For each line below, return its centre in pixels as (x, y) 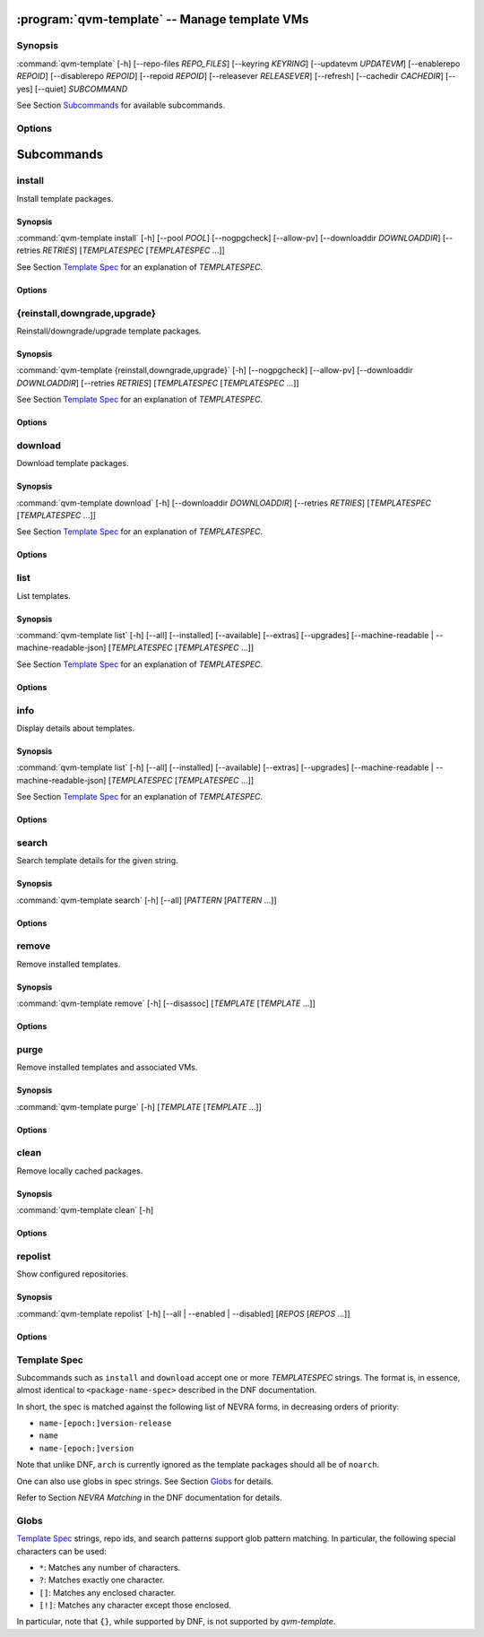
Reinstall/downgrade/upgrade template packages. (109, 331)
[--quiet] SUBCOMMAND (81, 89)
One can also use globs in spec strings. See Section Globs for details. (145, 1481)
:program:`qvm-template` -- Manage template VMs (163, 19)
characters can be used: (61, 1551)
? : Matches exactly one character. (102, 1580)
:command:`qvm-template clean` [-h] (85, 1210)
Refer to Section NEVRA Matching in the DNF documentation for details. (149, 1498)
